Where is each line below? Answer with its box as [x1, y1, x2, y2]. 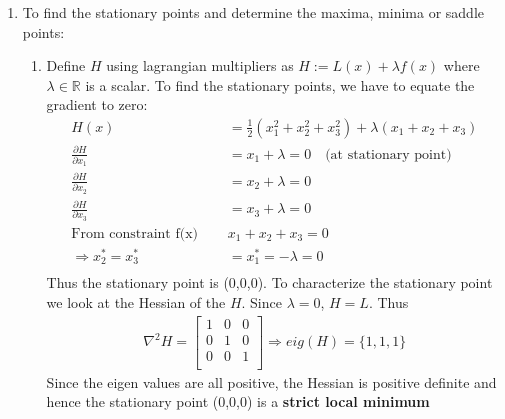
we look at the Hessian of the [46, 292, 226, 313]
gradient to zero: [46, 94, 148, 115]
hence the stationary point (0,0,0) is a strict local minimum [46, 391, 430, 412]
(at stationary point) [325, 147, 452, 162]
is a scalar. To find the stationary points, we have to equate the [85, 74, 475, 95]
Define [46, 55, 86, 76]
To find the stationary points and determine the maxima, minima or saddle [22, 2, 484, 22]
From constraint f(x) [71, 226, 198, 241]
